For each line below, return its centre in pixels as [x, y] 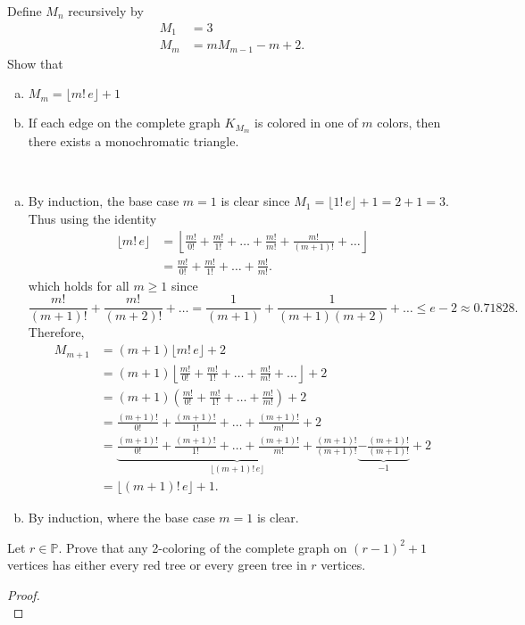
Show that [35, 63]
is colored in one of [306, 123]
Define [25, 11]
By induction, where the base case [121, 517]
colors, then [409, 123]
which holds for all [79, 285]
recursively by [106, 11]
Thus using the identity [92, 218]
